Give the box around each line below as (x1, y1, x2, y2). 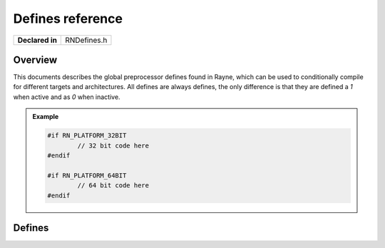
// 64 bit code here (77, 182, 150, 190)
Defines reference (13, 11, 123, 26)
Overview (13, 53, 58, 66)
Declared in (17, 35, 57, 45)
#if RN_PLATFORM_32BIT (47, 132, 127, 140)
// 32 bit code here (77, 141, 150, 150)
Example (32, 113, 59, 121)
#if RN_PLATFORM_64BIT (47, 171, 127, 180)
